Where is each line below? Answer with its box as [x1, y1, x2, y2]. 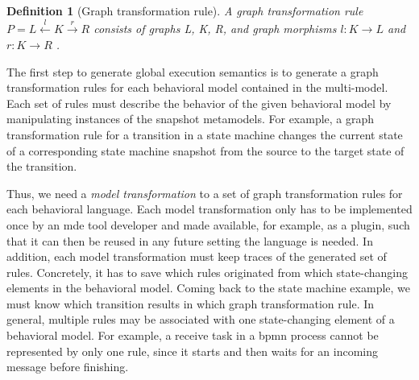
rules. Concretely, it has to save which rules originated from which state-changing [6, 263, 408, 280]
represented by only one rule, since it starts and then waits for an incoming [6, 342, 379, 359]
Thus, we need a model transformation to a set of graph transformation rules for [6, 184, 403, 201]
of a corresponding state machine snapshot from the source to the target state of [6, 142, 404, 159]
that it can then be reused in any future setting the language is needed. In [6, 232, 373, 249]
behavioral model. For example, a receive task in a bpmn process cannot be [6, 327, 379, 344]
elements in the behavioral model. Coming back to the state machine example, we [6, 279, 411, 296]
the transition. [6, 158, 77, 175]
